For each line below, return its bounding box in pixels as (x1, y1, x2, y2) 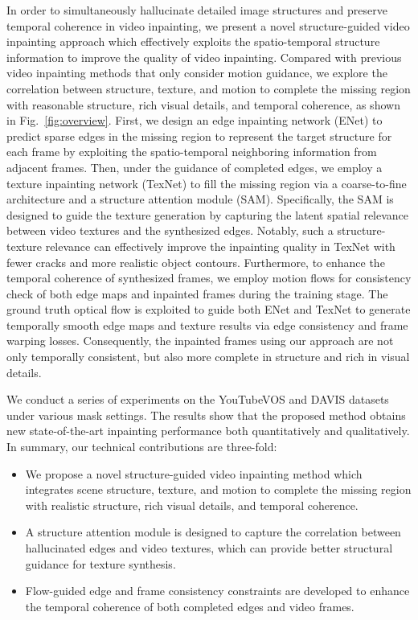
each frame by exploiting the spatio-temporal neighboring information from (6, 143, 377, 160)
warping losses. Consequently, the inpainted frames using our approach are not (6, 332, 394, 349)
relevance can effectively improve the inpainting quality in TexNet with (45, 237, 395, 254)
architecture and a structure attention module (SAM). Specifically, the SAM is (6, 191, 394, 207)
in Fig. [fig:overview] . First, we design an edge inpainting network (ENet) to (6, 112, 383, 129)
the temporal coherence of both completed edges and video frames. (25, 597, 354, 614)
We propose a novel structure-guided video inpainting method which (25, 465, 363, 482)
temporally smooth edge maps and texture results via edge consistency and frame (6, 316, 408, 333)
